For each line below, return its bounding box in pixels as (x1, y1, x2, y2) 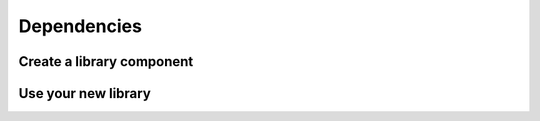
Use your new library (18, 85, 152, 102)
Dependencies (18, 15, 142, 37)
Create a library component (18, 53, 194, 70)
